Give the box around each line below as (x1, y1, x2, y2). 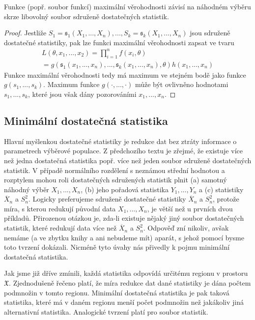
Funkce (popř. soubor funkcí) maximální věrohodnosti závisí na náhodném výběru (4, 1, 251, 11)
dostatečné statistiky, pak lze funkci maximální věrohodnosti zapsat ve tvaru (4, 37, 234, 47)
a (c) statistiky (199, 184, 244, 194)
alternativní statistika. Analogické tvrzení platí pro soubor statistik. (4, 306, 208, 317)
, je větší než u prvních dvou (147, 203, 233, 213)
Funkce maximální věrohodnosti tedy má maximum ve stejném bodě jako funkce (4, 69, 246, 80)
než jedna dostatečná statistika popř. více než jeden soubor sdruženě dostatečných (4, 155, 252, 165)
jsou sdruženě (190, 28, 230, 38)
